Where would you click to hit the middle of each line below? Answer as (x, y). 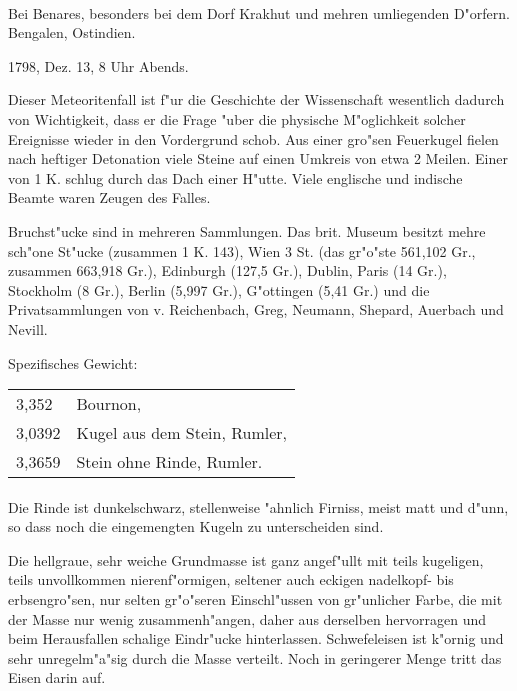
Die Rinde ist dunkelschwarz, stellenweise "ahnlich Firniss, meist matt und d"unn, (258, 506)
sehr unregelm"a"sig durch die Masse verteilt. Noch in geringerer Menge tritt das (255, 657)
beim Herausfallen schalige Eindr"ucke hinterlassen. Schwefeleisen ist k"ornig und (256, 638)
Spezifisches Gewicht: (73, 362)
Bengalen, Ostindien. (72, 32)
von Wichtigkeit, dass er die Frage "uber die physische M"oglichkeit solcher (237, 118)
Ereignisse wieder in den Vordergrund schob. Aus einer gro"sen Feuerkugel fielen (253, 138)
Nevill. (28, 328)
